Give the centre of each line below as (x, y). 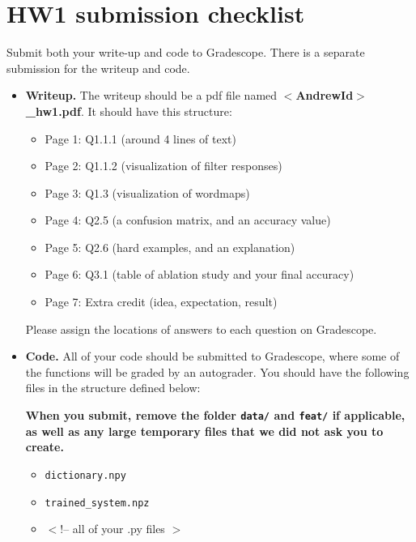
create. (45, 447)
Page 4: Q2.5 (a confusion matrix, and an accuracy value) (188, 220)
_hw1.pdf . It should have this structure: (129, 111)
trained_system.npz (97, 503)
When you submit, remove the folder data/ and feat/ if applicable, (215, 415)
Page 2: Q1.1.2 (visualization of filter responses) (163, 166)
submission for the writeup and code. (98, 68)
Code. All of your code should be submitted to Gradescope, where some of (212, 356)
